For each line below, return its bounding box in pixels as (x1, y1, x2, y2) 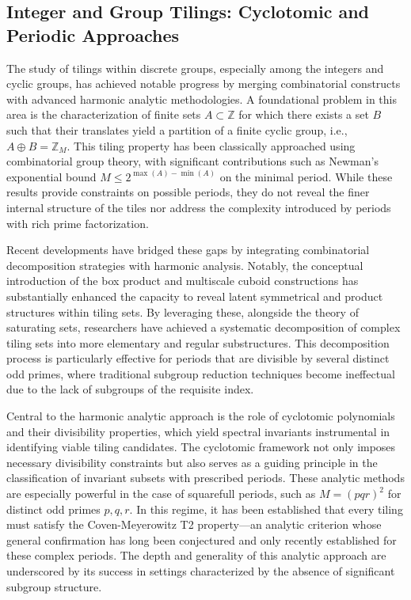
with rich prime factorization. (6, 215, 149, 231)
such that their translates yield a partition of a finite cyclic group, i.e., (6, 121, 348, 138)
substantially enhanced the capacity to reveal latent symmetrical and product (6, 287, 383, 304)
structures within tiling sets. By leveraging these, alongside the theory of (6, 303, 359, 320)
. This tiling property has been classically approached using (67, 137, 356, 154)
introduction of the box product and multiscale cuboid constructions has (6, 272, 359, 289)
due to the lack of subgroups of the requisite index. (6, 381, 254, 397)
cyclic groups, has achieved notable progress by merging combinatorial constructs (6, 75, 401, 92)
